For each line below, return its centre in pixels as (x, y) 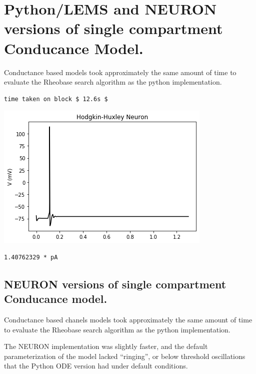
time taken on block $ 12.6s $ (56, 99)
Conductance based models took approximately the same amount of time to (120, 72)
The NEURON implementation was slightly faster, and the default (106, 346)
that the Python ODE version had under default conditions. (96, 366)
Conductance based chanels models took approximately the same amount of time (128, 320)
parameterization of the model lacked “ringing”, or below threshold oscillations (125, 356)
